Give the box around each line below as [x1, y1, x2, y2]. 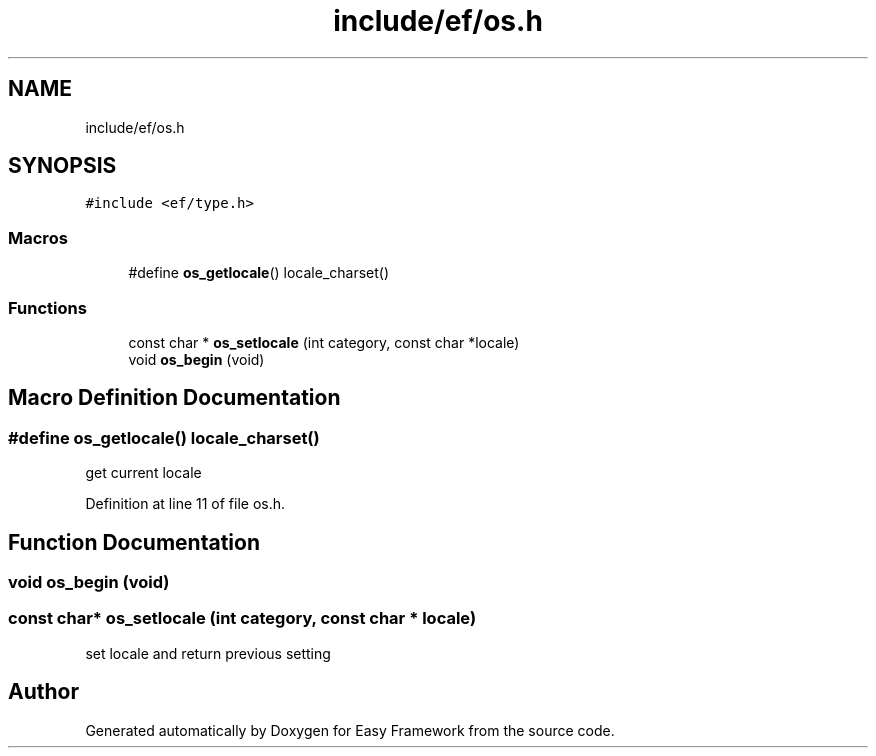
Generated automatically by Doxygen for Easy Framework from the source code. [85, 721, 615, 739]
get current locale [85, 464, 202, 482]
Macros [8, 227, 68, 248]
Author [8, 679, 79, 705]
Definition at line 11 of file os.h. [85, 495, 286, 513]
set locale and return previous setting [85, 644, 331, 662]
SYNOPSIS [8, 153, 117, 179]
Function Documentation [8, 529, 260, 555]
